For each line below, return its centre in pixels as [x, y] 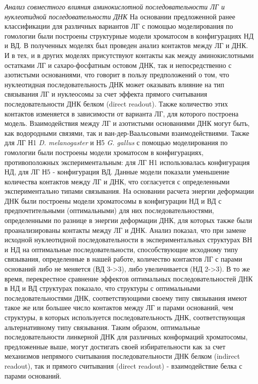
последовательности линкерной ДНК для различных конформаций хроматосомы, [126, 337]
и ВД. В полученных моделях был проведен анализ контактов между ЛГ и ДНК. [126, 45]
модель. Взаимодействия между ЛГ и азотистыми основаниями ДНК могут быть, [127, 123]
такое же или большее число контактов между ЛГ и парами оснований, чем [119, 307]
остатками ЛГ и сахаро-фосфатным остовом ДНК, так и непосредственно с [118, 65]
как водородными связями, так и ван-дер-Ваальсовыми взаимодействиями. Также [127, 133]
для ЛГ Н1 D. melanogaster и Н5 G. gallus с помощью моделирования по [116, 142]
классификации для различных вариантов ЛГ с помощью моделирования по [119, 26]
